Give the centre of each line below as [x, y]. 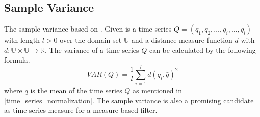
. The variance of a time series [92, 50]
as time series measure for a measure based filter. [81, 110]
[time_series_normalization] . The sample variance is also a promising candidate [129, 100]
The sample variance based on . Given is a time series [88, 29]
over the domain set [91, 40]
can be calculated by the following [202, 50]
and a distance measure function [182, 40]
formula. [17, 60]
